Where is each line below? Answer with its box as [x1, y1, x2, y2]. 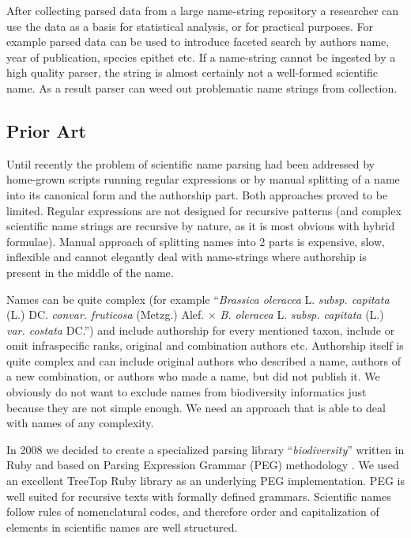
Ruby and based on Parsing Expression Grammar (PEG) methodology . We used [6, 457, 399, 473]
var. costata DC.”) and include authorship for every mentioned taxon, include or [6, 321, 395, 338]
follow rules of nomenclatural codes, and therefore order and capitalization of [6, 503, 379, 520]
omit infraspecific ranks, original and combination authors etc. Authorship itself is [6, 337, 404, 354]
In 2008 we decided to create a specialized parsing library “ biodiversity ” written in [6, 441, 405, 457]
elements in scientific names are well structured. [6, 518, 238, 535]
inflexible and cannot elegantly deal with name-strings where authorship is [6, 248, 367, 265]
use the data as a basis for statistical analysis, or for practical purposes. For [6, 17, 373, 34]
